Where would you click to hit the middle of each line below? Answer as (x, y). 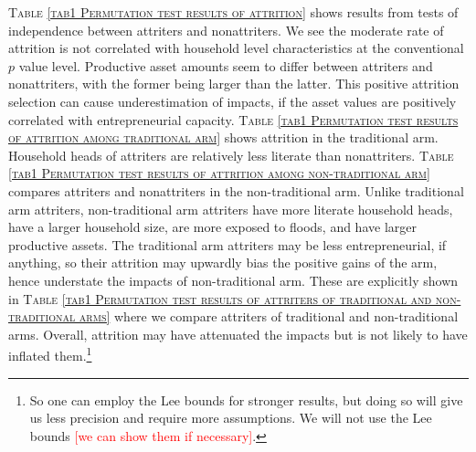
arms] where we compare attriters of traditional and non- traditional (269, 316)
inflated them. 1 (50, 354)
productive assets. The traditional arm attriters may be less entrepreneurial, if (227, 244)
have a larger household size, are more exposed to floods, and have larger (212, 227)
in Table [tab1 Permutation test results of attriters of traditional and (220, 298)
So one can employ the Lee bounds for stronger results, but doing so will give (246, 399)
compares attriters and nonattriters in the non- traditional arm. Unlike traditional (236, 190)
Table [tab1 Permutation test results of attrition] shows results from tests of (233, 12)
